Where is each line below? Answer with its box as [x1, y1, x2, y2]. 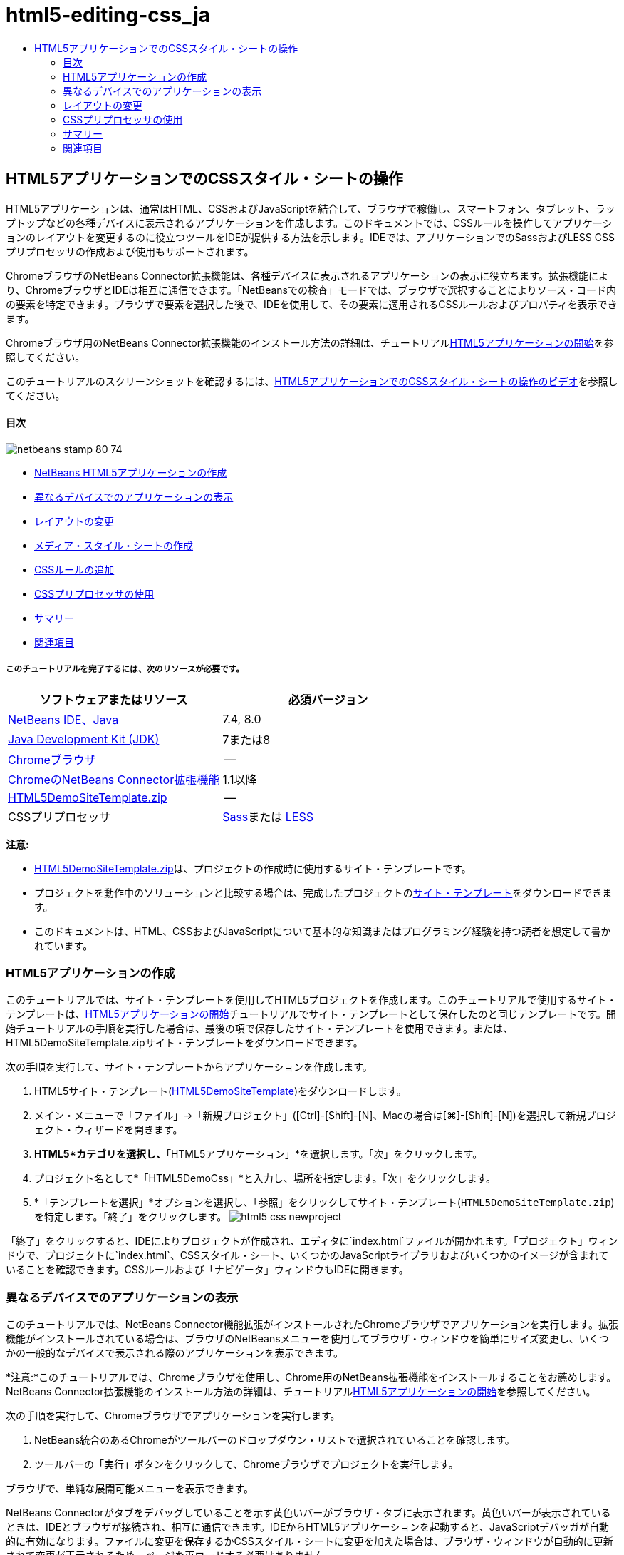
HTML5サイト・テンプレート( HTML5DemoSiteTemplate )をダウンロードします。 [34, 1085, 407, 1098]
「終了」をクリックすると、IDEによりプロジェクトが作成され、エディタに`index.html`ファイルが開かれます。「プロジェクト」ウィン [6, 1235, 618, 1248]
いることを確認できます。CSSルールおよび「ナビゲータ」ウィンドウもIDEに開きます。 [6, 1263, 409, 1276]
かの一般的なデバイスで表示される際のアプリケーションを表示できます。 [6, 1347, 343, 1360]
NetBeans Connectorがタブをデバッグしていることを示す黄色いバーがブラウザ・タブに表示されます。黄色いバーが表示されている [6, 1506, 611, 1519]
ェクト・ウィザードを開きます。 [34, 1123, 183, 1136]
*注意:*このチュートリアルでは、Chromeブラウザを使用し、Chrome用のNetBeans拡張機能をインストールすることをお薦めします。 [6, 1371, 617, 1384]
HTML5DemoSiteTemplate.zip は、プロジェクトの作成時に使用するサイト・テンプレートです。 [34, 862, 472, 875]
